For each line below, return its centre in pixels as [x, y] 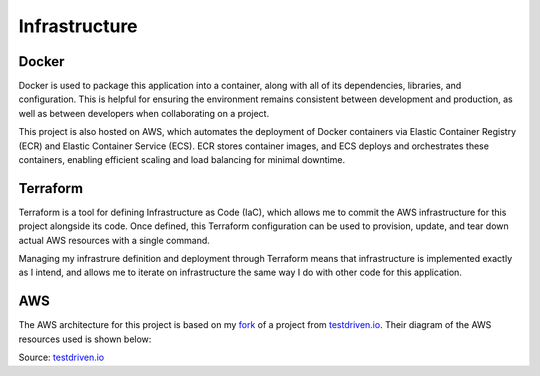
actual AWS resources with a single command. [114, 240]
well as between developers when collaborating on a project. [144, 113]
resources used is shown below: [85, 339]
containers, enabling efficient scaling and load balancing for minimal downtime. [181, 160]
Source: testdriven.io [61, 357]
